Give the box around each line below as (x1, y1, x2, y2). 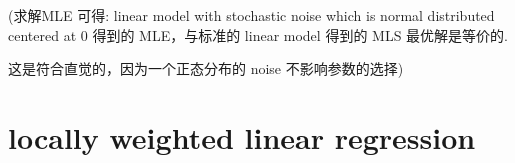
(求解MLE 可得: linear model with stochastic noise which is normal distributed (8, 5, 495, 25)
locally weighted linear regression (8, 116, 476, 157)
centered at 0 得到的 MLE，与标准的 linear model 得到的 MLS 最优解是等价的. (8, 24, 508, 45)
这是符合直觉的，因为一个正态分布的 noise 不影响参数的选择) (8, 58, 404, 79)
